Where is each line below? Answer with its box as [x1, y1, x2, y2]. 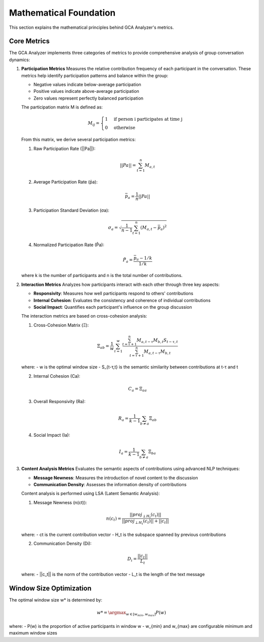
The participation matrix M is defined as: [21, 104, 103, 110]
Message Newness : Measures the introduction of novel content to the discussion [33, 474, 198, 481]
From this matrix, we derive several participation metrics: [21, 137, 136, 143]
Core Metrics [9, 37, 50, 45]
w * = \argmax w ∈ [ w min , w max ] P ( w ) [96, 610, 166, 618]
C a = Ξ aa [128, 386, 147, 393]
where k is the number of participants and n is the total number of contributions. [21, 273, 183, 278]
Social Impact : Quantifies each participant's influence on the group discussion [33, 304, 192, 310]
